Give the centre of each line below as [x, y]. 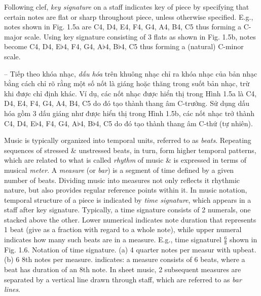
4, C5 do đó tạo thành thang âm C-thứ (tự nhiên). [174, 123]
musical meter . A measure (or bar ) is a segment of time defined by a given [119, 170]
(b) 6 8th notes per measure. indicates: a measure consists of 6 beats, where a [125, 259]
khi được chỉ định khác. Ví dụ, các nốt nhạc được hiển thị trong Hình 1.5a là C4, [130, 93]
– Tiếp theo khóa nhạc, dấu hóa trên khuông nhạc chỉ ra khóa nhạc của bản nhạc [131, 73]
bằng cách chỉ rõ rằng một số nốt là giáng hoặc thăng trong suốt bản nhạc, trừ [127, 83]
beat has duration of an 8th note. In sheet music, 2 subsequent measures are [123, 269]
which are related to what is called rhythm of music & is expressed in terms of [125, 160]
